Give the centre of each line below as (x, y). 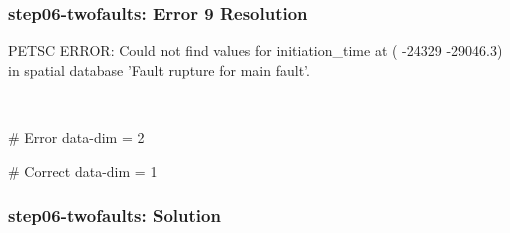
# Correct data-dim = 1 (83, 170)
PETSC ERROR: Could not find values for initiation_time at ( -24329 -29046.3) (255, 50)
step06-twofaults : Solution (114, 215)
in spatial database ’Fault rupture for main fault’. (159, 69)
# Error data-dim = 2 (76, 137)
